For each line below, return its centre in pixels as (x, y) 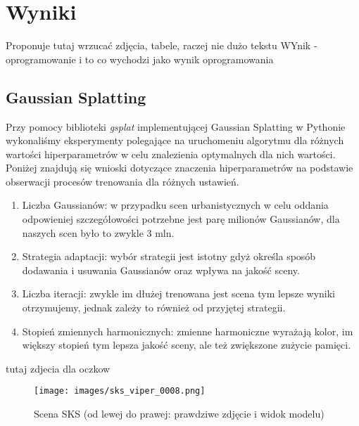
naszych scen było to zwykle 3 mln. (98, 232)
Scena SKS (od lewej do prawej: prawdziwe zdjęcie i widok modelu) (179, 414)
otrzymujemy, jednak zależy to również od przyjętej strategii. (154, 308)
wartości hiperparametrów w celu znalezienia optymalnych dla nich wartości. (171, 154)
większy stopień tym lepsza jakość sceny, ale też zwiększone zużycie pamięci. (187, 345)
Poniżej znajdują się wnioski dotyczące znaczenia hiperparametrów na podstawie (179, 168)
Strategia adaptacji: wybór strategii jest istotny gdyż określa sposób (169, 256)
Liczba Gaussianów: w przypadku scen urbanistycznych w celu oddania (175, 205)
